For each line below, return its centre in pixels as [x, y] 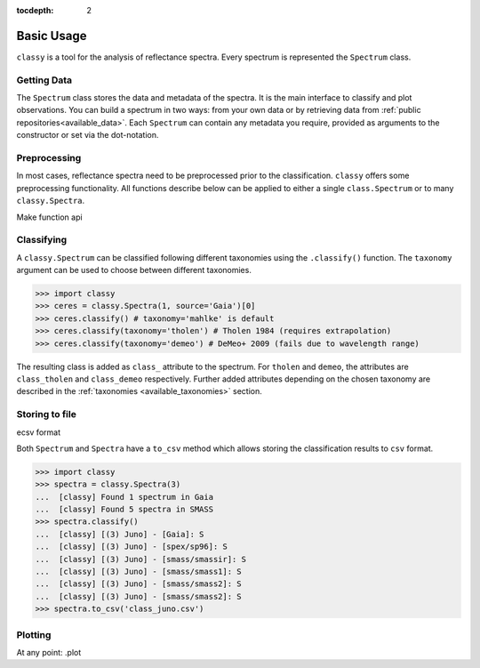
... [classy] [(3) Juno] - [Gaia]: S [120, 534]
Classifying [42, 240]
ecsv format [39, 432]
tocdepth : [35, 10]
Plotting [34, 634]
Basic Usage [52, 36]
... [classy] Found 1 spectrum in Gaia [124, 497]
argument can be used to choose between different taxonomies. [134, 270]
